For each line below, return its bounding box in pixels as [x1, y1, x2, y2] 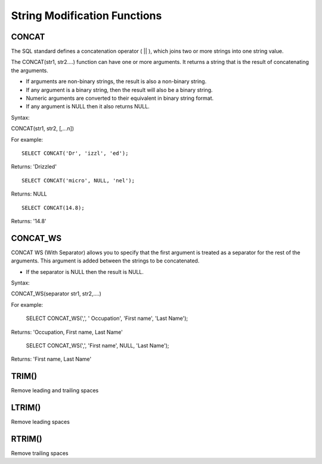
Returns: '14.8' [11, 217, 47, 224]
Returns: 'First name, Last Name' [11, 356, 92, 363]
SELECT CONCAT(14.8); [21, 204, 85, 211]
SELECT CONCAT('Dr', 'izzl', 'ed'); [21, 149, 129, 157]
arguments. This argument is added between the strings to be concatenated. [11, 257, 200, 264]
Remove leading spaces [11, 419, 70, 426]
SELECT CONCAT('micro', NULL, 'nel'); [21, 177, 135, 184]
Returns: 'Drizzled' [11, 163, 57, 170]
